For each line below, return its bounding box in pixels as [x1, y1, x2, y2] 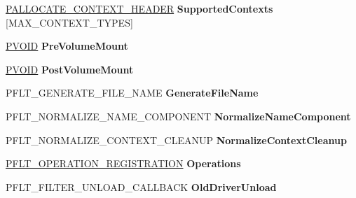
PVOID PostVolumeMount [6, 62, 134, 76]
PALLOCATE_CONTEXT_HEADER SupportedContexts [6, 1, 273, 15]
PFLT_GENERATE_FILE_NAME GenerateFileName [6, 85, 259, 100]
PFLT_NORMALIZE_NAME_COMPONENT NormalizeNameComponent [6, 108, 351, 123]
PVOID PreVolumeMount [6, 38, 128, 53]
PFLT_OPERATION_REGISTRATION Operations [6, 156, 241, 171]
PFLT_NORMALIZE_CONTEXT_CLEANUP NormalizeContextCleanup [6, 132, 347, 147]
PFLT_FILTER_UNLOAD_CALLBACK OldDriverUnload [6, 179, 277, 194]
